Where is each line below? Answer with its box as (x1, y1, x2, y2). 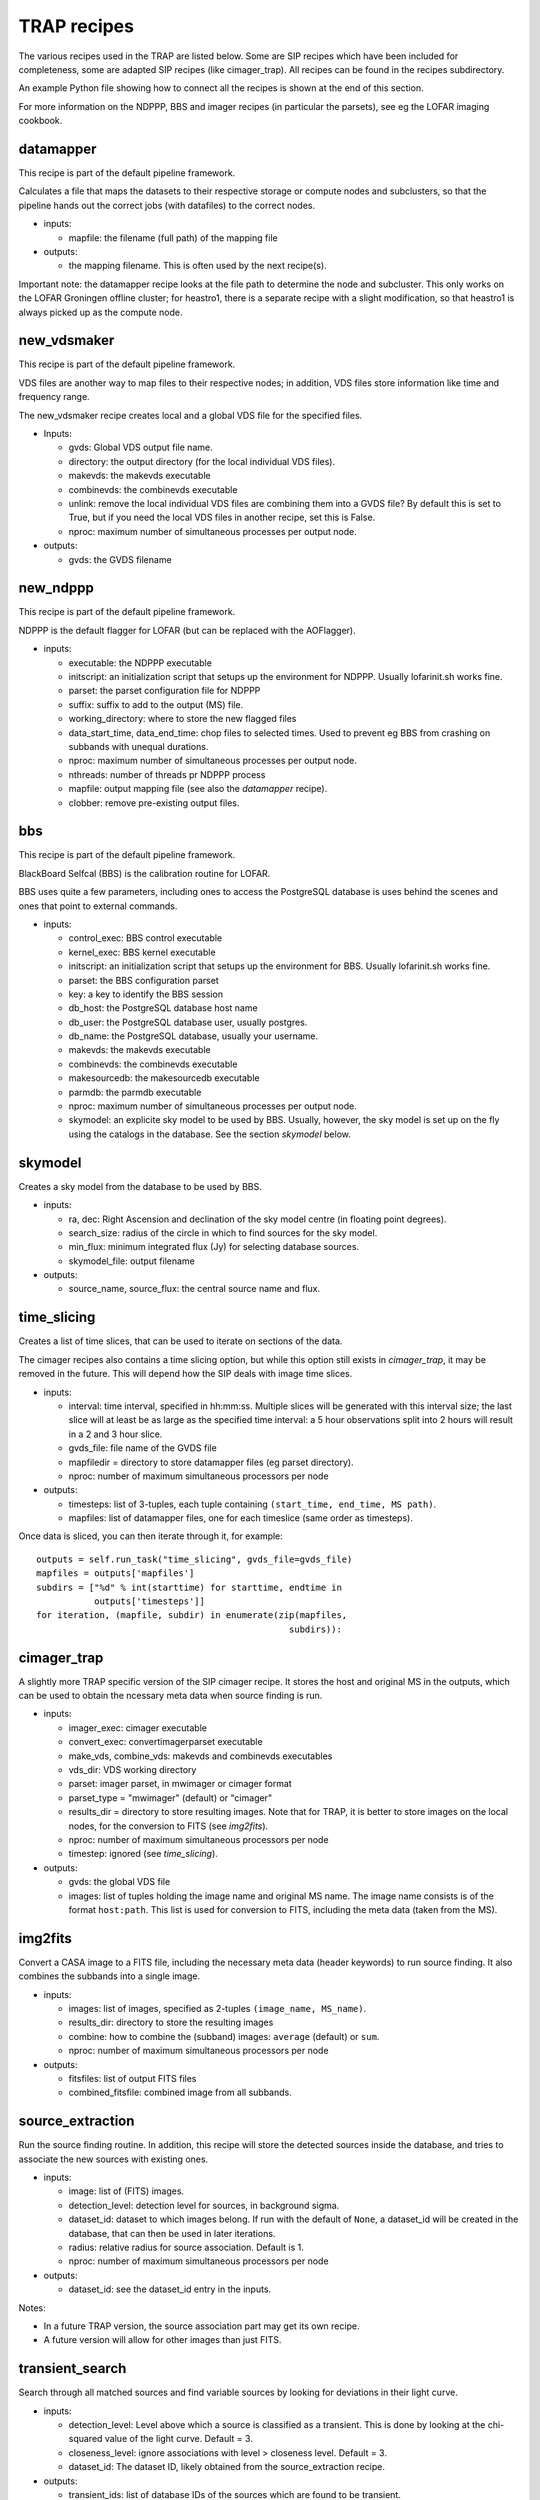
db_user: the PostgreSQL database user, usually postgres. (68, 1016, 308, 1028)
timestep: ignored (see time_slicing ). (68, 1848, 219, 1860)
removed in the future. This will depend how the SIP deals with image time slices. (18, 1368, 353, 1380)
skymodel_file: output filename (68, 1255, 195, 1267)
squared (68, 2433, 103, 2445)
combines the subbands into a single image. (18, 1970, 200, 1982)
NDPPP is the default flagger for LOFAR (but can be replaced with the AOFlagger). (18, 624, 357, 636)
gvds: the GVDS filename (68, 553, 172, 565)
